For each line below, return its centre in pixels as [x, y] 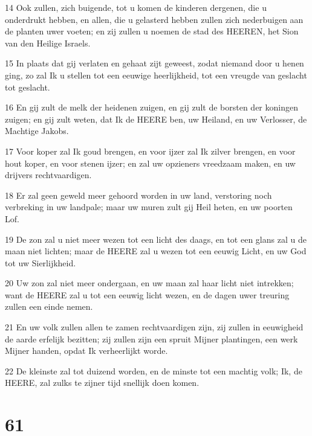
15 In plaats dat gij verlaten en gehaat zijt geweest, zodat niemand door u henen [154, 63]
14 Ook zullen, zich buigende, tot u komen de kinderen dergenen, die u [136, 7]
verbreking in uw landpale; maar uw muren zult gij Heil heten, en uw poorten [149, 207]
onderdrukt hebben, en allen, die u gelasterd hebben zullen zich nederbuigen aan [154, 19]
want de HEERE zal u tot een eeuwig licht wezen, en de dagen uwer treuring [147, 294]
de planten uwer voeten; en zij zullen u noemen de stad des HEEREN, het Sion [152, 31]
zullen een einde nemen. [49, 306]
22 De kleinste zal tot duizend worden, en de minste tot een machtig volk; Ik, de [154, 370]
